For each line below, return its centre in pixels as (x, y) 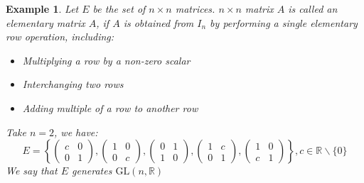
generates (92, 171)
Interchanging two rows (73, 84)
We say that (32, 171)
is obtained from (159, 22)
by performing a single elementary (284, 22)
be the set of (119, 9)
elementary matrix (45, 22)
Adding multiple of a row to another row (110, 107)
